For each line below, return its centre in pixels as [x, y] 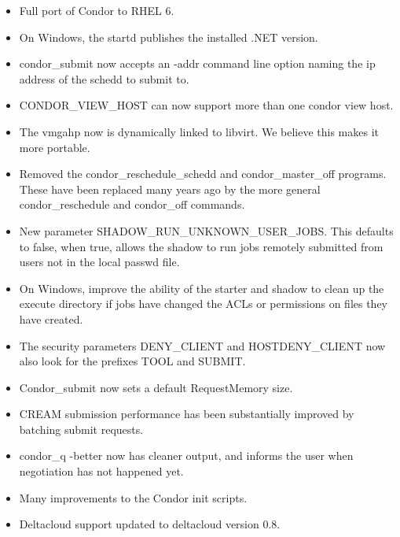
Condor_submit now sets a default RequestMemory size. [156, 387]
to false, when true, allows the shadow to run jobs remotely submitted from [201, 246]
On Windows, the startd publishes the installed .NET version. [169, 37]
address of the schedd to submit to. [104, 78]
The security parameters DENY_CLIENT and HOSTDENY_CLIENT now [202, 345]
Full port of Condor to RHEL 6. [97, 10]
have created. [51, 318]
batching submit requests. [81, 429]
